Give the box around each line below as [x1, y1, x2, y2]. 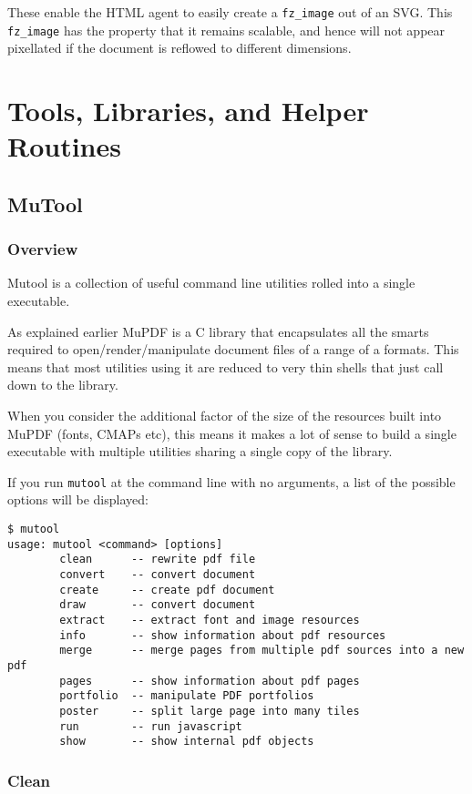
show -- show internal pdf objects [59, 735, 314, 748]
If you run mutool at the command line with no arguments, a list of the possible [7, 472, 456, 491]
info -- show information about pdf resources [59, 628, 386, 642]
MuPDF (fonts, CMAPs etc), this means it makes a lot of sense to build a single [7, 423, 457, 443]
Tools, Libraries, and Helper [7, 92, 369, 129]
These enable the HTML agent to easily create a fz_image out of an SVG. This [7, 3, 453, 21]
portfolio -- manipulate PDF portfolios [59, 689, 314, 703]
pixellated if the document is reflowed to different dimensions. [7, 38, 352, 57]
